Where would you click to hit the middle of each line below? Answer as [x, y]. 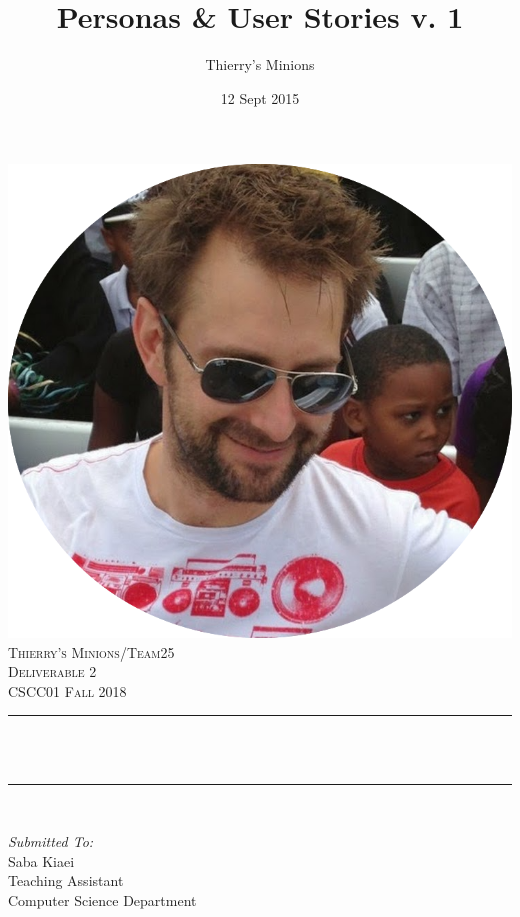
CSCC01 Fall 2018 [67, 690]
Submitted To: [51, 841]
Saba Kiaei [41, 860]
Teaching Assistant [66, 880]
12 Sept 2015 [260, 97]
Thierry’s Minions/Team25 [91, 651]
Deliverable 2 [52, 671]
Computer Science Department [102, 900]
